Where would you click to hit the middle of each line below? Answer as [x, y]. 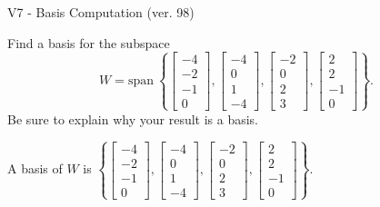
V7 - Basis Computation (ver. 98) [101, 12]
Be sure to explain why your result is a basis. [133, 118]
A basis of [35, 168]
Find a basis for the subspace [89, 42]
